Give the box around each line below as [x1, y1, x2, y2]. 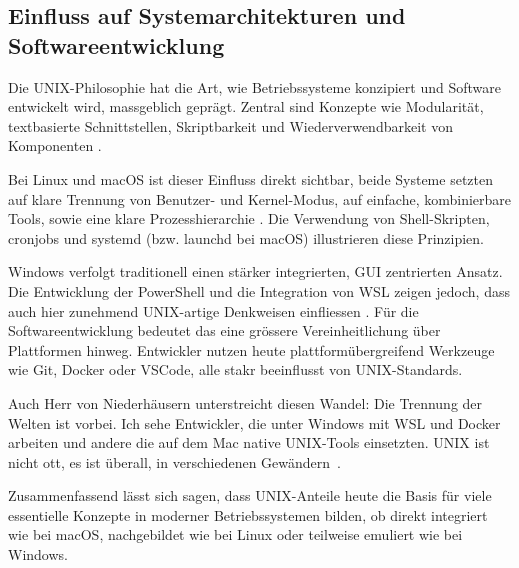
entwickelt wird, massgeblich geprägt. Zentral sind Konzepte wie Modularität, [8, 96, 484, 117]
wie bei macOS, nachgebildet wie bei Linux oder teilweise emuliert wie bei [8, 524, 463, 545]
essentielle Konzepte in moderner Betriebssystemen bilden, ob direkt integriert [8, 504, 488, 525]
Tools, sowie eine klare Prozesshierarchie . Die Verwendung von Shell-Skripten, [8, 208, 490, 229]
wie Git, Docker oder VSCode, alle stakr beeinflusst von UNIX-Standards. [8, 359, 463, 380]
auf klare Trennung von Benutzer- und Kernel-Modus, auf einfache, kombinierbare [8, 188, 512, 209]
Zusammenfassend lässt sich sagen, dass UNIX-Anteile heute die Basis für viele [8, 485, 492, 506]
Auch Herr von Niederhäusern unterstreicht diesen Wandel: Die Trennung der [8, 392, 483, 413]
